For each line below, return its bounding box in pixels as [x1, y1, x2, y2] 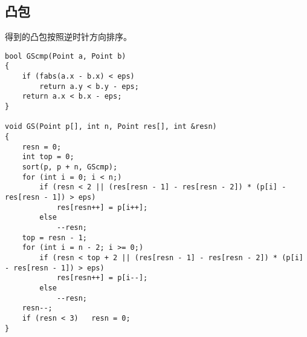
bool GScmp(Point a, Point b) [5, 51, 126, 61]
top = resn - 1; [22, 233, 88, 242]
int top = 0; [22, 152, 74, 162]
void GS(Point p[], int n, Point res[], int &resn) [5, 122, 217, 131]
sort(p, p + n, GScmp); [22, 163, 118, 172]
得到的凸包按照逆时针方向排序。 [5, 30, 132, 43]
